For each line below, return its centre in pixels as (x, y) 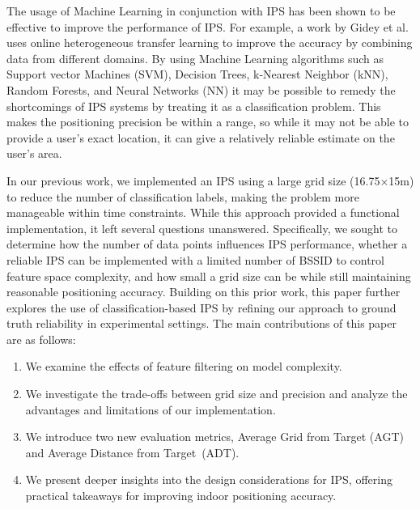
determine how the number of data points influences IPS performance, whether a (207, 244)
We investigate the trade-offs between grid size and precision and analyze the (216, 394)
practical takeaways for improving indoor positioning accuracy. (181, 496)
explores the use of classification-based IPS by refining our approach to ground (202, 307)
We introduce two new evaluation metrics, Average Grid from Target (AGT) (214, 437)
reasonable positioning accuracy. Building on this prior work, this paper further (204, 292)
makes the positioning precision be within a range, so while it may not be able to (208, 122)
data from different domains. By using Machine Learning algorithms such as (195, 58)
